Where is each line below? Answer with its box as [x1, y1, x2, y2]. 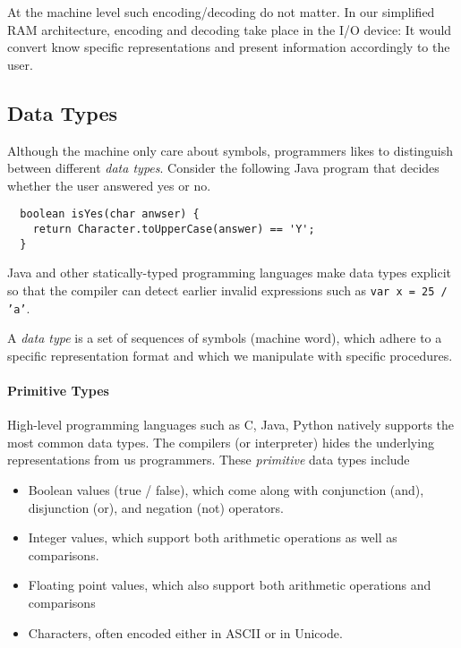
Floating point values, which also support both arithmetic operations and [28, 576, 431, 594]
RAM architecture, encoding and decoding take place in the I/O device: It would [7, 20, 452, 38]
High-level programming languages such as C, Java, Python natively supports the [7, 415, 455, 434]
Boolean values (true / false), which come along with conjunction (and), [28, 481, 424, 499]
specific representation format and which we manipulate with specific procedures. [7, 345, 453, 364]
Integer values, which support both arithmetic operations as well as [28, 528, 397, 547]
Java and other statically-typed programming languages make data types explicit [7, 263, 451, 282]
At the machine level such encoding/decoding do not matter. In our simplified [7, 3, 435, 21]
